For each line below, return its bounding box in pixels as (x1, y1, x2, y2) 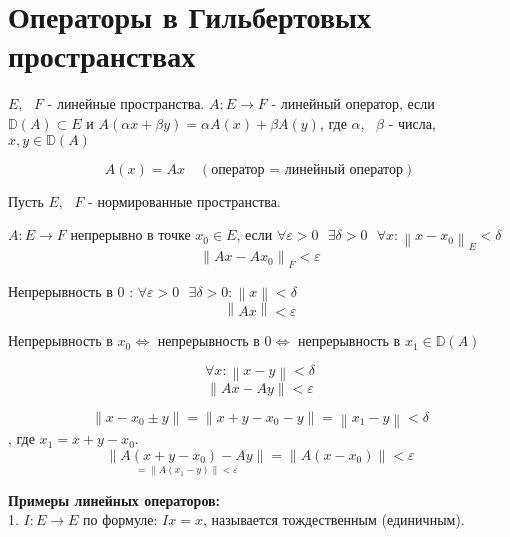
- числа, (388, 112, 436, 133)
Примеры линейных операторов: (8, 489, 221, 510)
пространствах (8, 35, 196, 76)
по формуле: (83, 509, 158, 530)
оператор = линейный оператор (211, 162, 404, 177)
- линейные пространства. (47, 93, 205, 114)
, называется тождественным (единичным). (202, 509, 465, 530)
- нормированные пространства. (88, 190, 281, 211)
